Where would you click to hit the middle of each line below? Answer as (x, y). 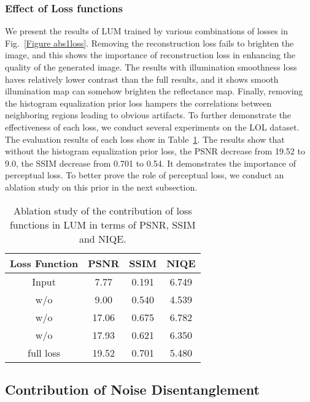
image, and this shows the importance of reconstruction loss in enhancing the (150, 55)
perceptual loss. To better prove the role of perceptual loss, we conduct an (145, 175)
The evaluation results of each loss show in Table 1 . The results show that (145, 139)
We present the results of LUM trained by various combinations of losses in (147, 31)
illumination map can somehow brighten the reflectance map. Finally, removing (154, 91)
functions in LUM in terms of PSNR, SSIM (103, 224)
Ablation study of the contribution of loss (103, 210)
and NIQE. (103, 238)
